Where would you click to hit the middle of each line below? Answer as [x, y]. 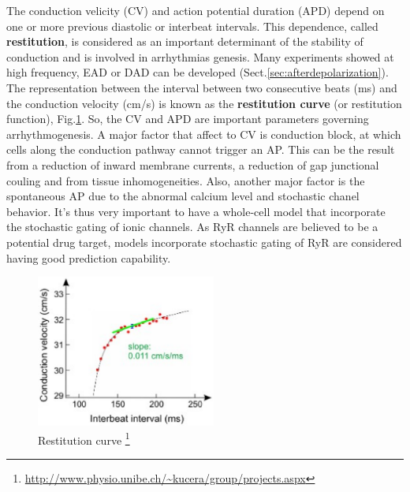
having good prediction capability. [89, 257]
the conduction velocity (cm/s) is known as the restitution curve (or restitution [204, 103]
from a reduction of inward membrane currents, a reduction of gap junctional [193, 164]
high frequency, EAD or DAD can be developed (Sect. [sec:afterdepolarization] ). [198, 72]
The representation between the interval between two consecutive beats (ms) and [202, 87]
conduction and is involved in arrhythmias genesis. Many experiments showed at [200, 56]
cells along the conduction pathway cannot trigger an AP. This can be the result [201, 149]
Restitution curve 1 [84, 438]
